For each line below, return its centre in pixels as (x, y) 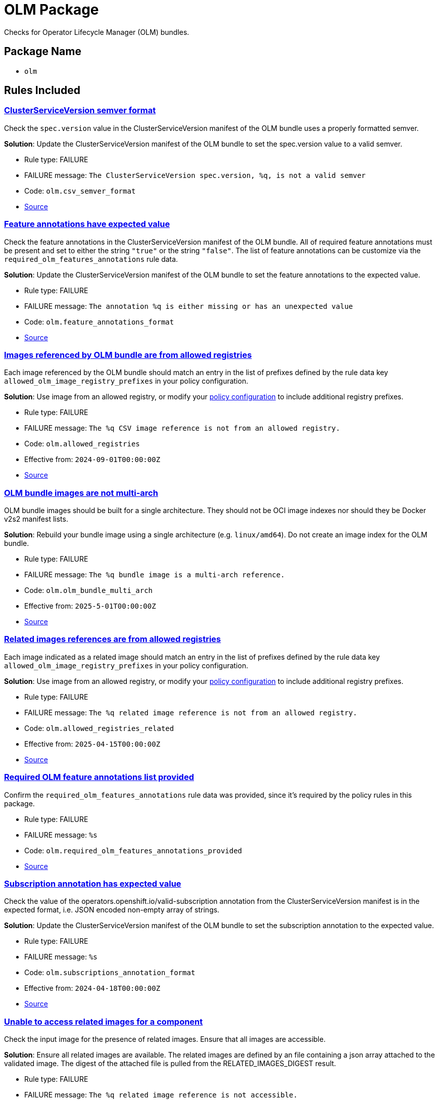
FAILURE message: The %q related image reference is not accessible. (161, 1095)
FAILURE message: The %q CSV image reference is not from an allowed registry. (182, 428)
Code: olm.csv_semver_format (80, 191)
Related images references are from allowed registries (113, 639)
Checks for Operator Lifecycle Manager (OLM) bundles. (97, 32)
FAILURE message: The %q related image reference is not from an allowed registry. (191, 712)
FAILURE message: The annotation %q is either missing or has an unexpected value (189, 306)
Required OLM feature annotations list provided (99, 777)
